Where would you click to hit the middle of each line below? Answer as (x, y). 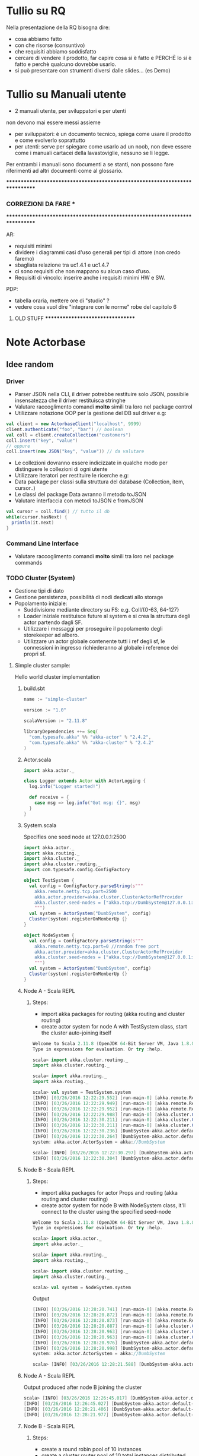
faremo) (24, 259)
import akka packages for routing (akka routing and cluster (113, 1014)
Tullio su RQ (36, 11)
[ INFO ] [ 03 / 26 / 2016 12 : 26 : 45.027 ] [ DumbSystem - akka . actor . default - (109, 1404)
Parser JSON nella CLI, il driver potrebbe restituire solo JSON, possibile (102, 394)
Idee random (30, 364)
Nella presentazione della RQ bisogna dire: (58, 27)
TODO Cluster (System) (41, 578)
